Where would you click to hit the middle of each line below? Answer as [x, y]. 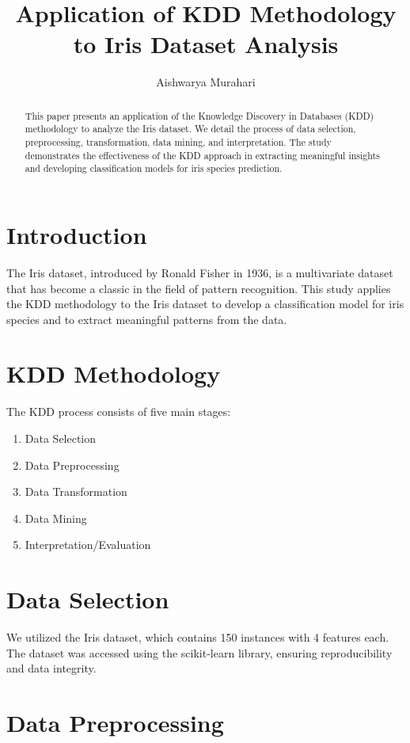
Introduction [77, 234]
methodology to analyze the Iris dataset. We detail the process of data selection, [190, 129]
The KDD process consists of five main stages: [119, 412]
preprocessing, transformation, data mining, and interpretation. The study [178, 142]
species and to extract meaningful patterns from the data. [147, 319]
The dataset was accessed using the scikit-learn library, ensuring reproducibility [199, 652]
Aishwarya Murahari [206, 82]
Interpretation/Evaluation [88, 545]
